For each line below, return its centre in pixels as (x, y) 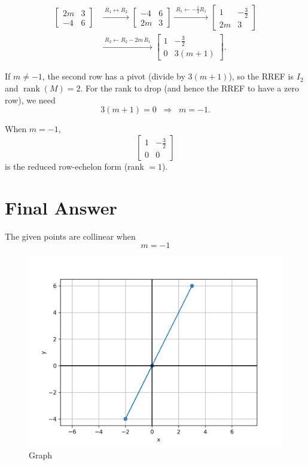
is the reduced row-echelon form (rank (74, 166)
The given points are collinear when (70, 236)
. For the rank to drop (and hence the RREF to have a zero (190, 88)
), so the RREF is (261, 76)
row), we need (30, 100)
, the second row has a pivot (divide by (114, 76)
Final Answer (61, 207)
